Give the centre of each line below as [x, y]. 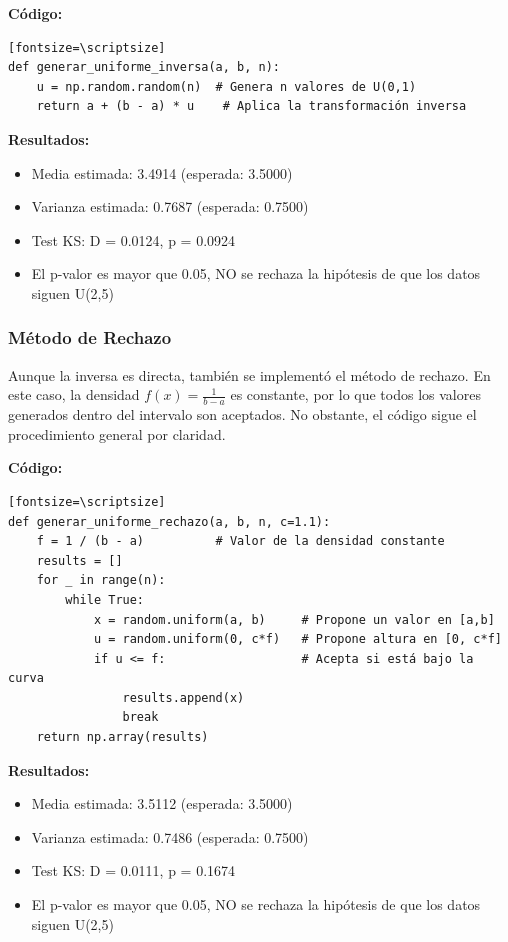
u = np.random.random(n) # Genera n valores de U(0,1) [226, 86]
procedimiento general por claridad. [117, 433]
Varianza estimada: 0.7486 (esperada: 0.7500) [170, 836]
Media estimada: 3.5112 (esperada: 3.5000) [162, 803]
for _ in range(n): [101, 580]
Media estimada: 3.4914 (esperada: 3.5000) [162, 172]
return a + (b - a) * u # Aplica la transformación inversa [251, 106]
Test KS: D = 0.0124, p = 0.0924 [133, 239]
